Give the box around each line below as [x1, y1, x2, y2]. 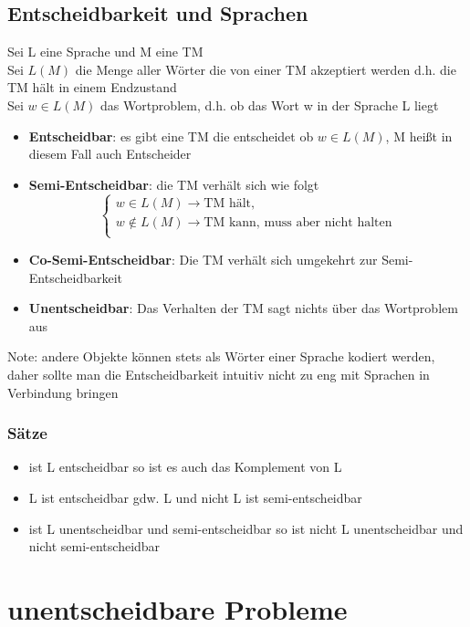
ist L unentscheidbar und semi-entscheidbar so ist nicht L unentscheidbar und [28, 518, 464, 538]
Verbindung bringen [7, 382, 119, 402]
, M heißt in [385, 126, 453, 145]
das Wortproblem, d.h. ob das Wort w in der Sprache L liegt [99, 95, 439, 114]
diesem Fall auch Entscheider [28, 144, 192, 163]
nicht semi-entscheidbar [28, 537, 161, 556]
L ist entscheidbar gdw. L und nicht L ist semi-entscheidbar [28, 487, 362, 507]
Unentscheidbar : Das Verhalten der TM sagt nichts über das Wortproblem [28, 298, 458, 318]
